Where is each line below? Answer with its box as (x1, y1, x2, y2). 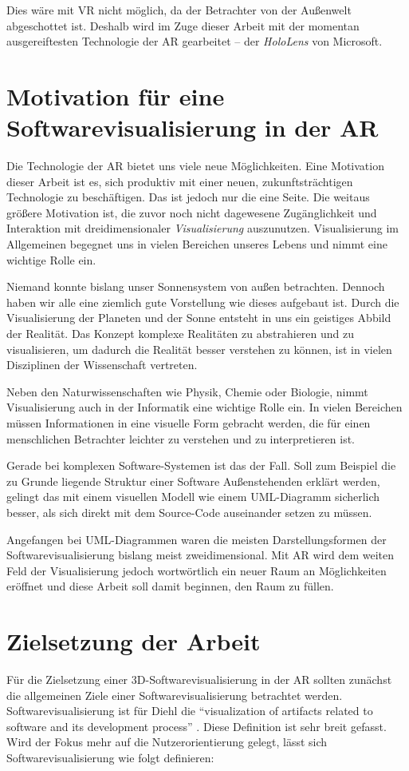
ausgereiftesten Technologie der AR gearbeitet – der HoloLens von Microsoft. (6, 33, 383, 50)
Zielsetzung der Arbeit (6, 625, 261, 658)
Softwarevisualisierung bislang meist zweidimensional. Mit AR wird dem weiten (6, 546, 395, 563)
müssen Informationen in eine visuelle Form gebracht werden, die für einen (6, 415, 371, 431)
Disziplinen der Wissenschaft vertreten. (6, 356, 198, 373)
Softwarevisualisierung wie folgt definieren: (6, 749, 214, 766)
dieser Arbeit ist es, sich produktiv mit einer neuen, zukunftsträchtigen (6, 173, 353, 189)
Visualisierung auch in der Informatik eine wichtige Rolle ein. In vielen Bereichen (6, 399, 403, 415)
